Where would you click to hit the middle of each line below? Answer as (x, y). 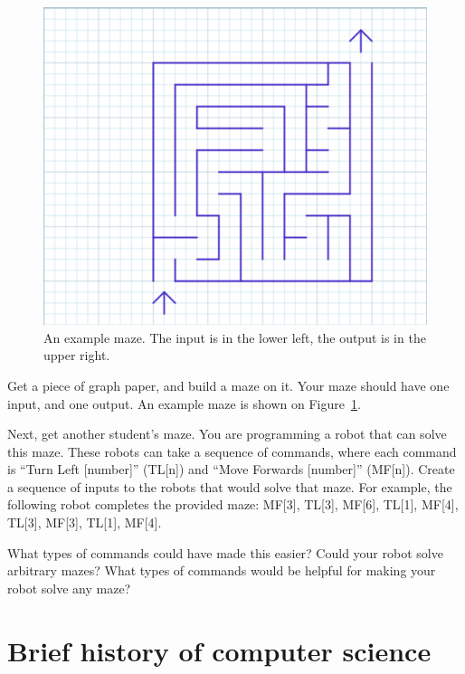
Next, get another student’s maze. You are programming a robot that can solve (227, 434)
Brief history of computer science (219, 650)
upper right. (77, 355)
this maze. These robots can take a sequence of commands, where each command (232, 451)
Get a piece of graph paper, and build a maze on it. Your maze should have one (228, 385)
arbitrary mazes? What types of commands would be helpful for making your (222, 570)
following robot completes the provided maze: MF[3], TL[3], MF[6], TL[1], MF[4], (233, 504)
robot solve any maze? (69, 588)
